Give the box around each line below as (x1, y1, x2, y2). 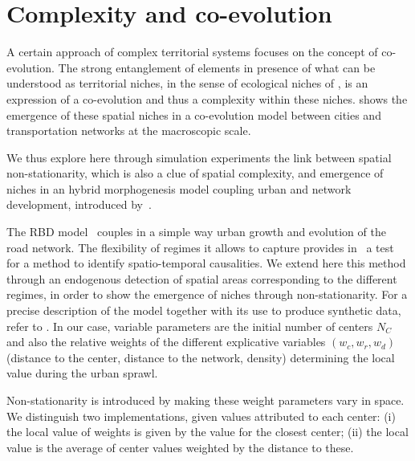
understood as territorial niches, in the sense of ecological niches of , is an (6, 75, 368, 92)
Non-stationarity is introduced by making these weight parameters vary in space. (6, 392, 405, 408)
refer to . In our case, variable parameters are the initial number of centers (6, 317, 373, 334)
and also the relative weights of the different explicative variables (6, 333, 326, 350)
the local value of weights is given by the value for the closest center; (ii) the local (6, 423, 409, 440)
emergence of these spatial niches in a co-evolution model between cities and (6, 106, 381, 123)
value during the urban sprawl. (6, 365, 158, 381)
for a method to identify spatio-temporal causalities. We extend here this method (6, 255, 406, 271)
